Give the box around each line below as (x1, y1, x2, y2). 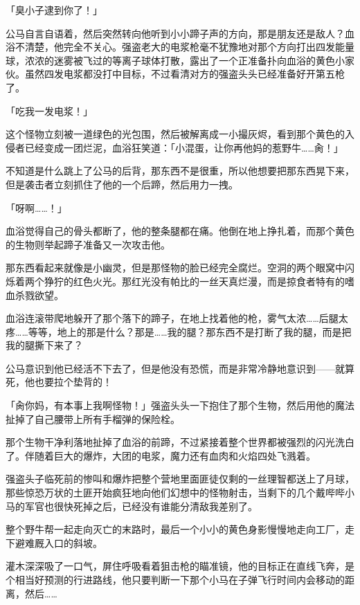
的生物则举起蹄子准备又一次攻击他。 (6, 237, 170, 251)
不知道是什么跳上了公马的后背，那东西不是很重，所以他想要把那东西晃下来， (6, 163, 354, 178)
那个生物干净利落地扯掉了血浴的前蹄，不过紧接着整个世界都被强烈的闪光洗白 (6, 435, 354, 449)
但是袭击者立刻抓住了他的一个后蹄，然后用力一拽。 (6, 177, 238, 191)
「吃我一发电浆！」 (6, 103, 93, 118)
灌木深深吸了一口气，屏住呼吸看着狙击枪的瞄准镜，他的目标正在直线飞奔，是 (6, 559, 354, 573)
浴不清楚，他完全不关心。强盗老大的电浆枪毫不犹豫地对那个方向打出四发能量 (6, 39, 354, 54)
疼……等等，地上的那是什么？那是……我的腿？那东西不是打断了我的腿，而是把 (6, 324, 352, 338)
